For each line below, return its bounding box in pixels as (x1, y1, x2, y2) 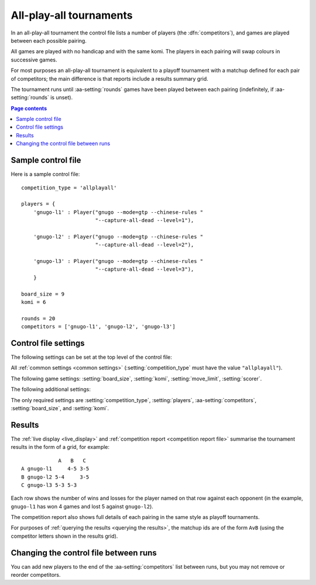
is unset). (50, 94, 73, 101)
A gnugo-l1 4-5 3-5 (21, 465, 90, 472)
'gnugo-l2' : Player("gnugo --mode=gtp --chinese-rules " (33, 233, 204, 240)
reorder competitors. (11, 572, 61, 579)
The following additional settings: (11, 386, 91, 393)
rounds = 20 (21, 315, 56, 321)
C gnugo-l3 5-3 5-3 (21, 482, 77, 488)
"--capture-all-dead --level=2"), (95, 241, 194, 248)
